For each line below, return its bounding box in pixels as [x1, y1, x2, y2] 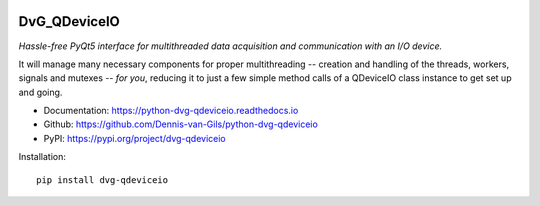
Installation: [18, 151, 67, 163]
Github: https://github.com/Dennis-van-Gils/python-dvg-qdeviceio [43, 118, 319, 130]
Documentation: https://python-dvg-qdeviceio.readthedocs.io [43, 105, 299, 117]
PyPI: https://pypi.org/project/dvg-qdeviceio [43, 132, 226, 144]
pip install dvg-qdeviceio [36, 174, 169, 185]
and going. [18, 86, 63, 98]
